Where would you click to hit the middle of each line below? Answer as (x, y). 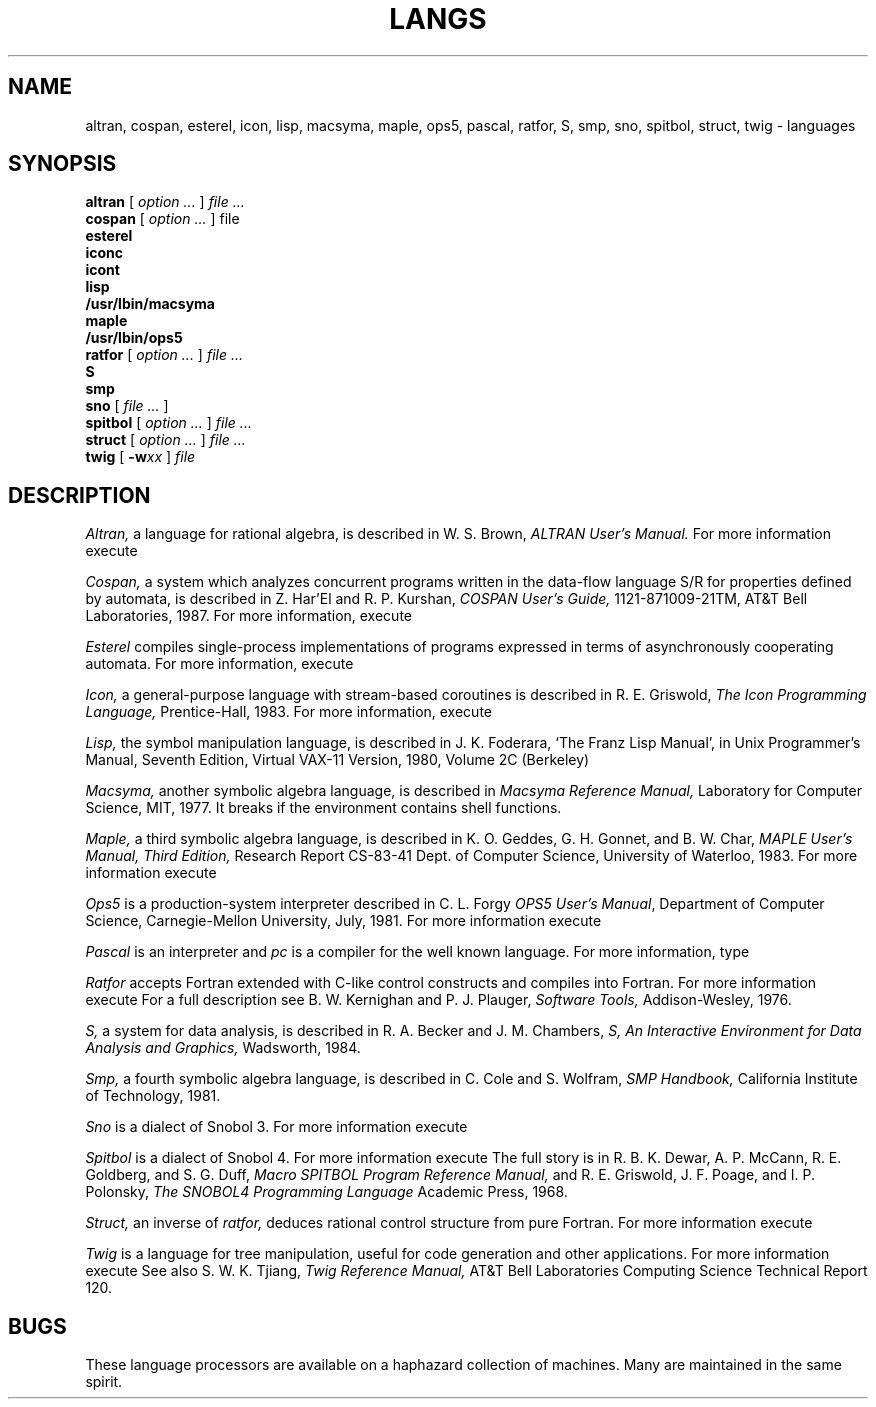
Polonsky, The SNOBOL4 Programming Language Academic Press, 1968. (326, 1192)
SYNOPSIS (62, 164)
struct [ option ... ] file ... (165, 440)
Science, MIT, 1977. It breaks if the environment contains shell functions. (323, 808)
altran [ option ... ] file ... (165, 202)
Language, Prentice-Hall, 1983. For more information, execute (288, 712)
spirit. (104, 1382)
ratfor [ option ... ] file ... (164, 355)
